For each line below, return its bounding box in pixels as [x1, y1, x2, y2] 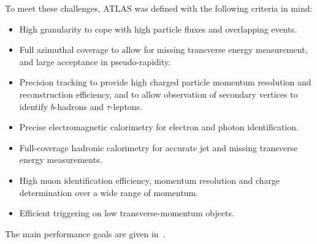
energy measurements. [19, 153, 102, 166]
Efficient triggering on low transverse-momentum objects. [19, 207, 234, 219]
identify [19, 100, 48, 112]
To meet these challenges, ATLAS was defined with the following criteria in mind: [5, 2, 313, 14]
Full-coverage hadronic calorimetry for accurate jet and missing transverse [19, 141, 298, 154]
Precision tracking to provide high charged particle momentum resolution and [19, 76, 311, 89]
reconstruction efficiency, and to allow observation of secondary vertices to [19, 87, 298, 100]
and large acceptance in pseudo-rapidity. [19, 55, 171, 68]
